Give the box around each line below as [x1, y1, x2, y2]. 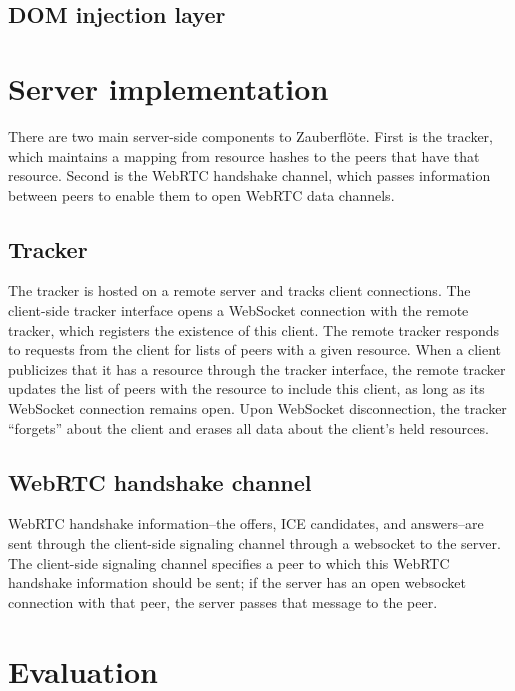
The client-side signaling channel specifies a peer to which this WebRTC [8, 552, 450, 573]
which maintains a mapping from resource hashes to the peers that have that [8, 145, 480, 166]
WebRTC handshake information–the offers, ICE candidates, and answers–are [8, 513, 484, 534]
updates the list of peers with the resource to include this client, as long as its [8, 378, 485, 399]
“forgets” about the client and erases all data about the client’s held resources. [8, 417, 489, 438]
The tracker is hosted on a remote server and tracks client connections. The [8, 280, 471, 301]
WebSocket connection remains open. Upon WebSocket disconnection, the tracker [8, 398, 507, 419]
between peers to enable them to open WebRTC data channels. [8, 184, 395, 205]
